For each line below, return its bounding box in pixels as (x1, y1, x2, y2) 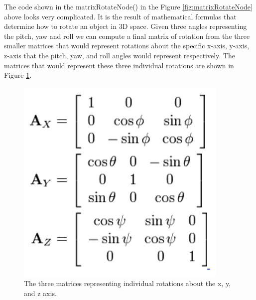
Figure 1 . (4, 70, 32, 80)
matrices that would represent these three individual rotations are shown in (4, 60, 234, 70)
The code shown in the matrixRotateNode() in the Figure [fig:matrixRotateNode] (4, 1, 253, 11)
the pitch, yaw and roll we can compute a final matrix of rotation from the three (4, 30, 250, 41)
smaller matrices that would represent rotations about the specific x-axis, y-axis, (4, 40, 250, 51)
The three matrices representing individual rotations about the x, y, (24, 278, 231, 289)
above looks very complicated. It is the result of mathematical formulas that (4, 11, 237, 21)
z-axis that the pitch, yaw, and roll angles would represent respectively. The (4, 50, 236, 60)
